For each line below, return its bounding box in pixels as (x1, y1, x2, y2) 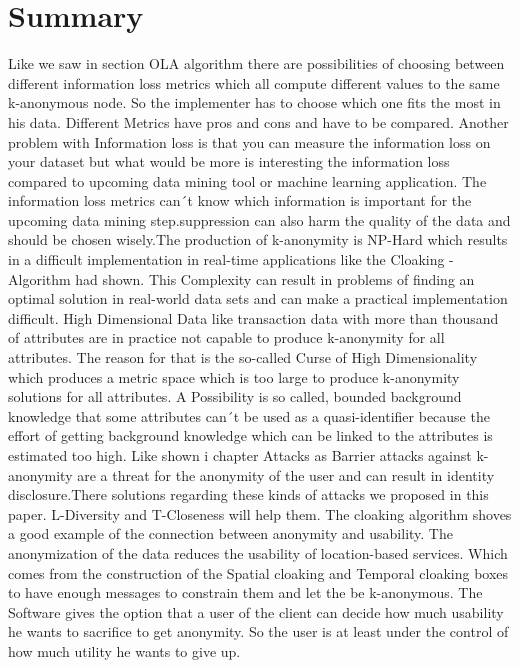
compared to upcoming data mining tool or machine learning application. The (8, 170, 487, 191)
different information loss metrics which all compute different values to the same (8, 72, 500, 93)
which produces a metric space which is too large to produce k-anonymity (8, 366, 460, 387)
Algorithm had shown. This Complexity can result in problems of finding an (8, 268, 475, 289)
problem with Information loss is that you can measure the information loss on (8, 131, 491, 152)
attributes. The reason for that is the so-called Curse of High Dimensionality (8, 347, 478, 368)
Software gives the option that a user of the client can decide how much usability (8, 601, 504, 622)
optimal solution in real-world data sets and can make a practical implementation (8, 288, 508, 309)
